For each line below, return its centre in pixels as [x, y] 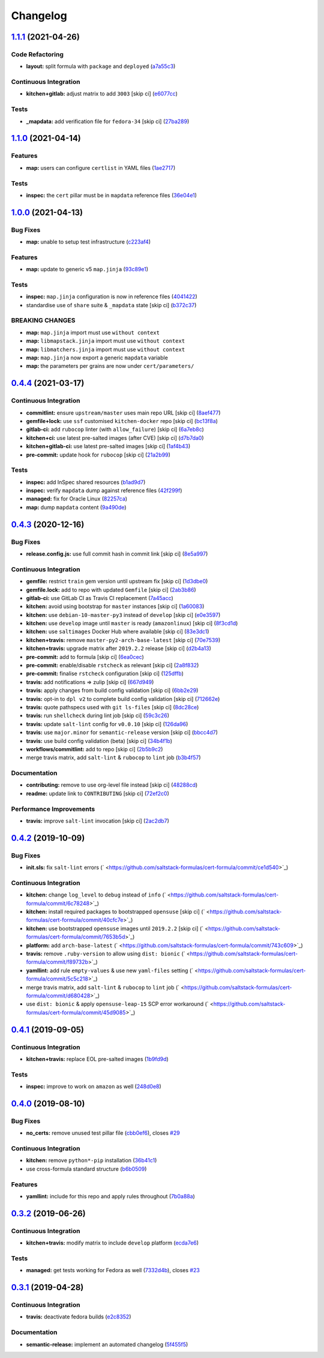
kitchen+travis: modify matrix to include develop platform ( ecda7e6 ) [112, 1243]
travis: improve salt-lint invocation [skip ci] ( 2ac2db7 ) [97, 821]
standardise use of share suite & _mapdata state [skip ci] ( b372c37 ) [111, 305]
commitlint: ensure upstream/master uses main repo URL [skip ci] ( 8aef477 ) [124, 413]
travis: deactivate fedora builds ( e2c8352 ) [79, 1317]
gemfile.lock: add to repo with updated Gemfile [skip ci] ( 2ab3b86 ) [111, 590]
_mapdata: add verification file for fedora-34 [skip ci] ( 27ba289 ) [108, 121]
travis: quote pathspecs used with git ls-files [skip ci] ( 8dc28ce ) [112, 707]
